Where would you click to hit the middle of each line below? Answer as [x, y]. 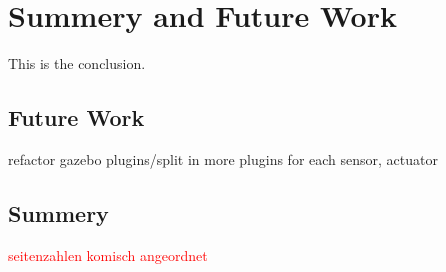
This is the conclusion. [77, 63]
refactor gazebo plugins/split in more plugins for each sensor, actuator [223, 158]
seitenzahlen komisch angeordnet [108, 254]
